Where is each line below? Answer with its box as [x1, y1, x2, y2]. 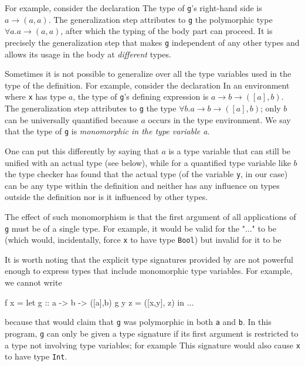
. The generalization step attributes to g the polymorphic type [48, 13, 273, 25]
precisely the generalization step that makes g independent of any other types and [5, 36, 300, 48]
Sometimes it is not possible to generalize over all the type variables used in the [5, 67, 292, 80]
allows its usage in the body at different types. [5, 48, 171, 60]
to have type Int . [5, 350, 67, 362]
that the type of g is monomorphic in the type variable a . [5, 125, 210, 137]
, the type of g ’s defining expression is [73, 90, 209, 103]
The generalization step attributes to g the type [5, 102, 177, 114]
